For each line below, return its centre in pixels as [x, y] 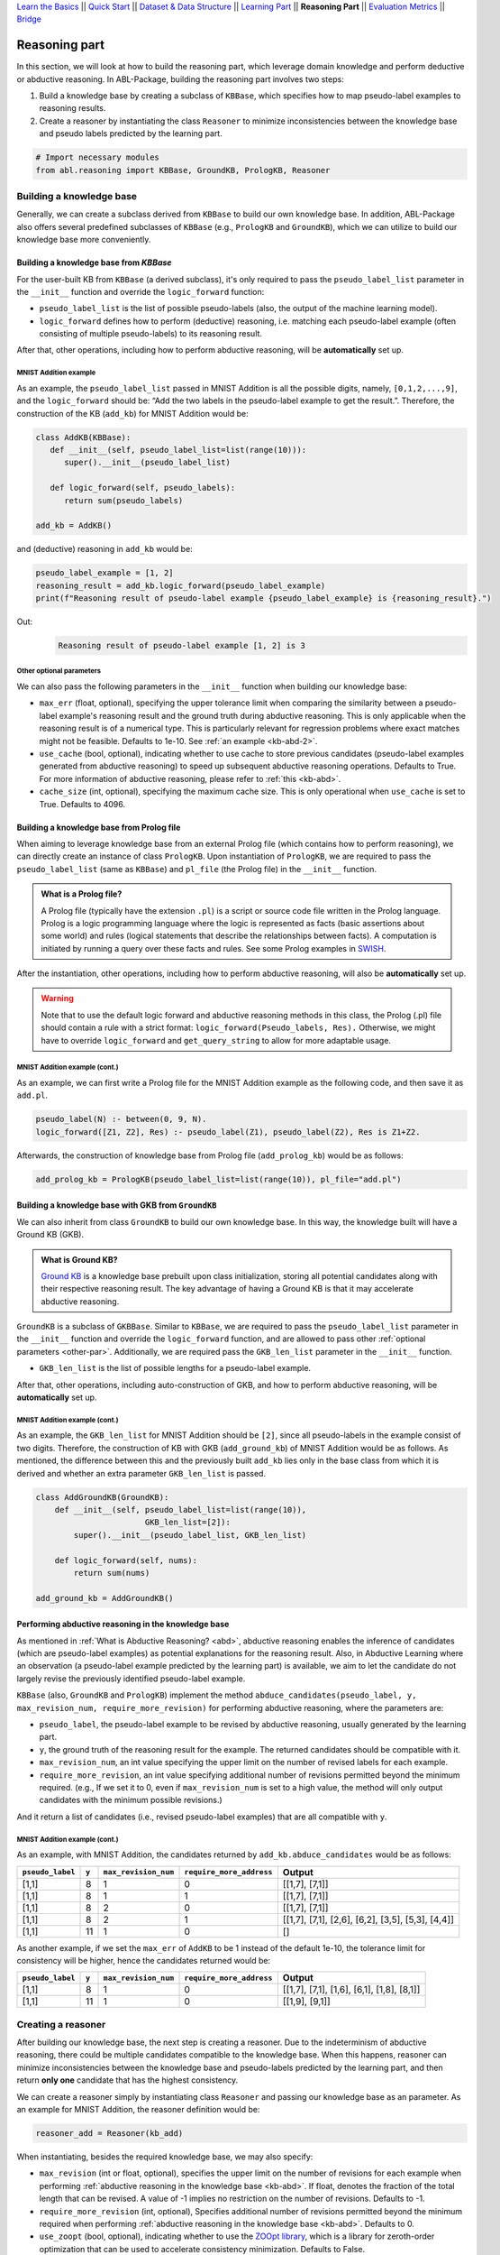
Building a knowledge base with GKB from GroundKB [117, 1205]
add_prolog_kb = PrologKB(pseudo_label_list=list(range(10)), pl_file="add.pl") [218, 1179]
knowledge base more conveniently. [84, 240]
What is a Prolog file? [82, 894]
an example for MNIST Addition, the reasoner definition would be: [138, 2109]
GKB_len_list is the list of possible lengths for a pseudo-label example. [175, 1368]
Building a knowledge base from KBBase [94, 262]
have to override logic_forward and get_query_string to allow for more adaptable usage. [216, 1040]
